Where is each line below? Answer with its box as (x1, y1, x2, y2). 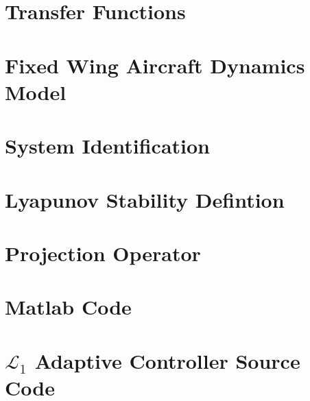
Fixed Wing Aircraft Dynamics (5, 51, 305, 79)
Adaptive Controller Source (34, 346, 300, 374)
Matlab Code (5, 293, 132, 321)
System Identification (5, 132, 211, 160)
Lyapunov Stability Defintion (5, 185, 285, 213)
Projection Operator (5, 239, 201, 267)
